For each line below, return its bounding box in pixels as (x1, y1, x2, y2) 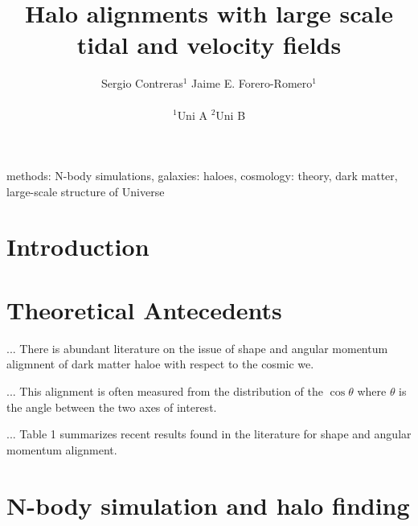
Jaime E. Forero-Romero (191, 75, 313, 92)
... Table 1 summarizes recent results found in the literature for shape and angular (6, 425, 412, 442)
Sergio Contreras (101, 75, 183, 92)
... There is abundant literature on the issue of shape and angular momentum (6, 339, 388, 356)
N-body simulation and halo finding (6, 488, 410, 521)
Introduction (6, 230, 150, 263)
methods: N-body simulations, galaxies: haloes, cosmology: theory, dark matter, (6, 167, 398, 184)
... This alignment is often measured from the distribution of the (6, 382, 324, 399)
